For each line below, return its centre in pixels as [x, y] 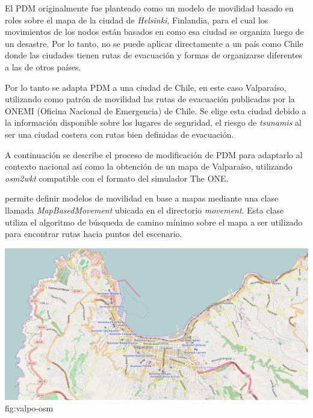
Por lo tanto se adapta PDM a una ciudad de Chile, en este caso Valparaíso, [146, 87]
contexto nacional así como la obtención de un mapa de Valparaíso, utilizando [149, 166]
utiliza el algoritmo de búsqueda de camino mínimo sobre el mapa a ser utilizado [154, 222]
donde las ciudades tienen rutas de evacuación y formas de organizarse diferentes [154, 55]
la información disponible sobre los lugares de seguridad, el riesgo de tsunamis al [153, 122]
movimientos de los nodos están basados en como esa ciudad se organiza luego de [154, 32]
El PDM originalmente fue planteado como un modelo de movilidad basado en [149, 8]
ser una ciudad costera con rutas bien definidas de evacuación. [119, 134]
